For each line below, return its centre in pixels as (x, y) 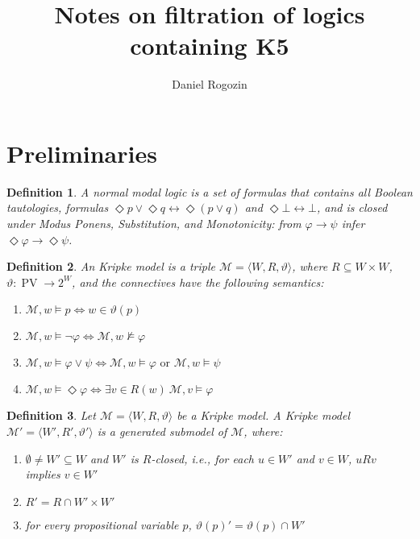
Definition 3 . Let (51, 415)
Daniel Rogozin (210, 84)
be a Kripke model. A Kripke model (264, 415)
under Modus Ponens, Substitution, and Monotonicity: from (154, 224)
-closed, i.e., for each (202, 458)
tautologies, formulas (58, 207)
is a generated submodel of (162, 431)
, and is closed (352, 207)
